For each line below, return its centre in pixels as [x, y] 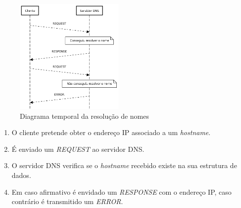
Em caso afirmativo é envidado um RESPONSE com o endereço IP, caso [121, 191]
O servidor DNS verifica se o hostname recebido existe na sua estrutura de [124, 165]
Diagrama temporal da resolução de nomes [85, 116]
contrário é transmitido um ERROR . [67, 201]
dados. [21, 175]
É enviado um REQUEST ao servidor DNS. [78, 149]
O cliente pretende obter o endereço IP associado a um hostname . [111, 132]
